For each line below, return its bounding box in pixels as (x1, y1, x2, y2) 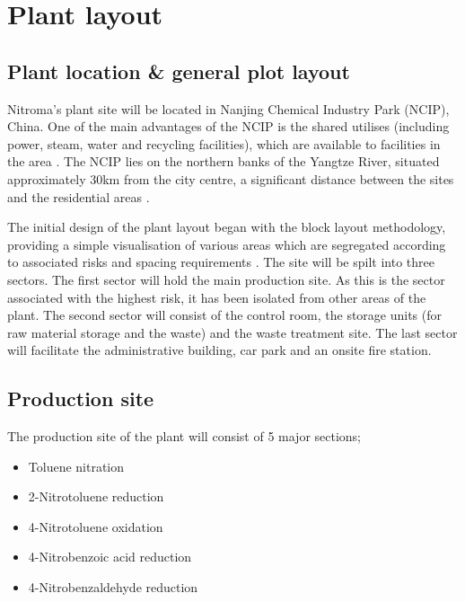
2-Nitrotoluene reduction (28, 487, 164, 506)
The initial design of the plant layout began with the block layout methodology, (7, 217, 446, 236)
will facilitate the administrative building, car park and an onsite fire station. (7, 341, 432, 359)
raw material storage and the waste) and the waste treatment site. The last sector (7, 323, 458, 341)
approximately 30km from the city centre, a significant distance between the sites (7, 169, 454, 188)
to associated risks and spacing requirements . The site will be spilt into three (7, 252, 434, 271)
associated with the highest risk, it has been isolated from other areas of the (7, 288, 426, 306)
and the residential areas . (7, 187, 150, 206)
